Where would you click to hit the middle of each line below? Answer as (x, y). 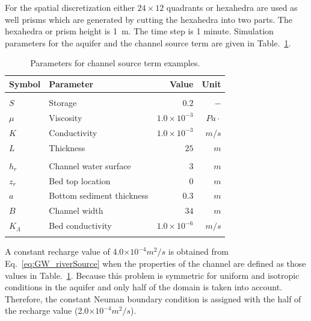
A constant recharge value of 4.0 (64, 251)
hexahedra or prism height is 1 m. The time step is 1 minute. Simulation (139, 31)
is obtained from (198, 251)
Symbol (25, 83)
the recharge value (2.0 (47, 310)
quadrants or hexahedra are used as (232, 7)
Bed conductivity (80, 226)
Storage (63, 103)
